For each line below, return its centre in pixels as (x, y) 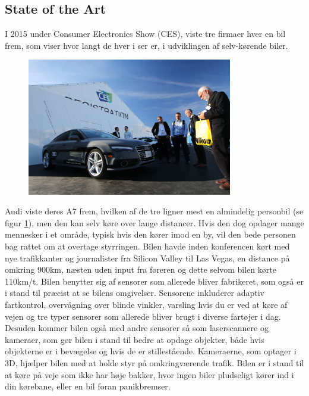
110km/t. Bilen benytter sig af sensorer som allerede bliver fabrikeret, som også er (154, 281)
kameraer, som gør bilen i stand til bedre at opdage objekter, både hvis (135, 339)
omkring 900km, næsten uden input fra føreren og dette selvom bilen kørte (141, 269)
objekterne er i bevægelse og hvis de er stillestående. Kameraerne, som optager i (151, 351)
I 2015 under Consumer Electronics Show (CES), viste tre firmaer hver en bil (145, 34)
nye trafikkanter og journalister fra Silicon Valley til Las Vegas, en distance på (147, 258)
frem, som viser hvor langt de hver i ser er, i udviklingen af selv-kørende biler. (146, 45)
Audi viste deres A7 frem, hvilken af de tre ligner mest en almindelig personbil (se (154, 211)
